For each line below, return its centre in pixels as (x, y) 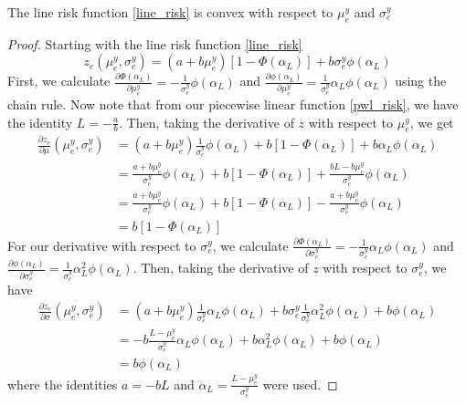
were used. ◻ (300, 384)
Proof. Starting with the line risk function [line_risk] (155, 43)
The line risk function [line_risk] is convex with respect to (170, 12)
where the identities (63, 384)
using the (421, 81)
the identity (40, 122)
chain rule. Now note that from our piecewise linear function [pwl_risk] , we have (233, 104)
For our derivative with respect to (102, 245)
